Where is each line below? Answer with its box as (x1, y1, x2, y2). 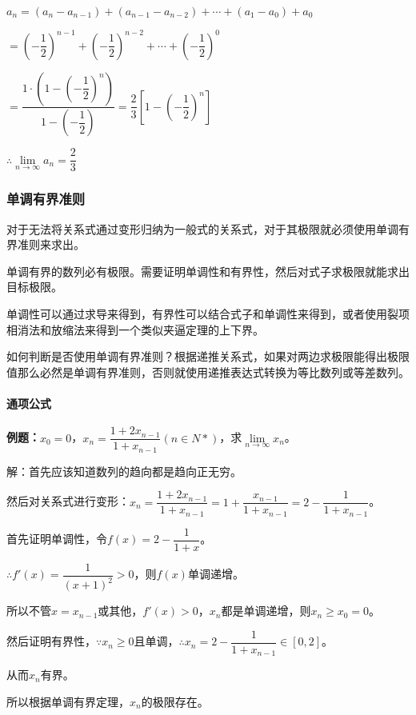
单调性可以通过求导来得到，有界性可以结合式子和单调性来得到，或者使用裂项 (6, 306, 410, 322)
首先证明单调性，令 (6, 530, 107, 547)
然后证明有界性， (6, 633, 96, 649)
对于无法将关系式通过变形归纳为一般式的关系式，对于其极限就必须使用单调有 (6, 220, 410, 237)
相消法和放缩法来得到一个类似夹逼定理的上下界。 (6, 321, 264, 338)
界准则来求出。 (6, 236, 85, 253)
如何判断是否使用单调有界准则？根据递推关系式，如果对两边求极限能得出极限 (6, 348, 410, 365)
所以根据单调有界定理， (6, 693, 130, 709)
